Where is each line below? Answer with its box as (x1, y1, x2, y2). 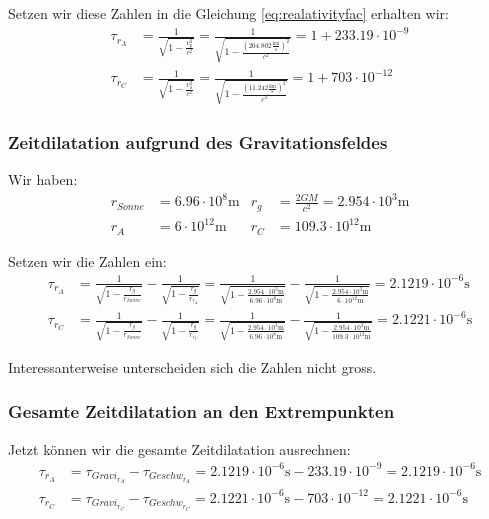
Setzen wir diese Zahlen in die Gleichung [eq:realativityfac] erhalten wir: (8, 3, 449, 23)
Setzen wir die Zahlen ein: (8, 250, 167, 271)
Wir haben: (8, 169, 78, 190)
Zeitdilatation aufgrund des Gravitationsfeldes (8, 129, 388, 154)
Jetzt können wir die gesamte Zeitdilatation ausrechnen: (8, 438, 351, 459)
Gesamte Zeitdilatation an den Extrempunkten (8, 399, 395, 424)
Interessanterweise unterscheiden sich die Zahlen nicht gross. (8, 356, 377, 377)
